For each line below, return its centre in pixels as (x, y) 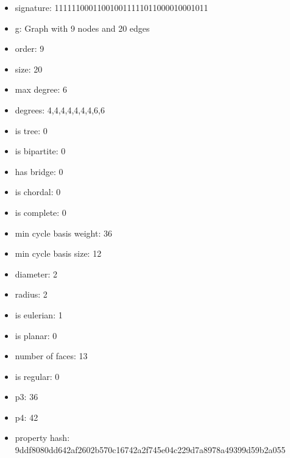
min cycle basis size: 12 (58, 253)
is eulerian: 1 (39, 314)
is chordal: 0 (38, 192)
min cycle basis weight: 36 (63, 233)
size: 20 (29, 69)
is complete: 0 (41, 212)
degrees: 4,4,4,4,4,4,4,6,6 (60, 109)
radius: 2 (31, 294)
